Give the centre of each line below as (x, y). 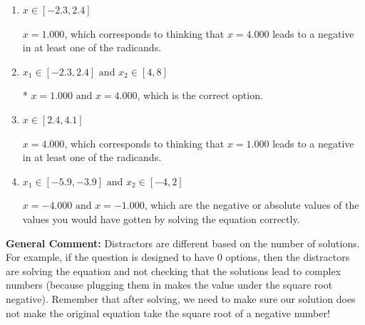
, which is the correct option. (200, 95)
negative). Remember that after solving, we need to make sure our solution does (181, 298)
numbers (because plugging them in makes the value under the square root (169, 285)
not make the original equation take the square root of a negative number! (168, 313)
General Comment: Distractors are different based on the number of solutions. (183, 243)
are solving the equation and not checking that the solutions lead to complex (174, 270)
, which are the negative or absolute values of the (252, 205)
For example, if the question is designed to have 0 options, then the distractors (178, 257)
